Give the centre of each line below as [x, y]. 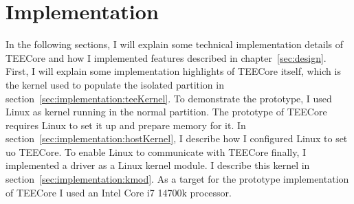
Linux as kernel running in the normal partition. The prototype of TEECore [166, 112]
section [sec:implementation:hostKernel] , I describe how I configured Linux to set [177, 138]
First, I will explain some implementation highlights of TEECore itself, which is [173, 71]
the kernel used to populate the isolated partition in [115, 84]
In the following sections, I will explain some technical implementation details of [175, 44]
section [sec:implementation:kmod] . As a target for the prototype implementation [177, 179]
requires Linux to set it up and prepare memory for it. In [126, 125]
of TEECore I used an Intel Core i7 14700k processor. [119, 192]
